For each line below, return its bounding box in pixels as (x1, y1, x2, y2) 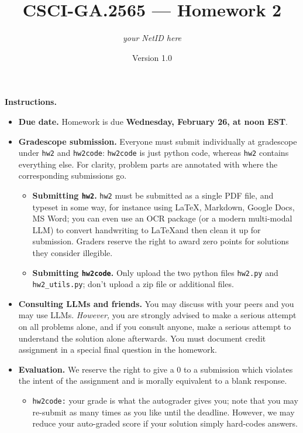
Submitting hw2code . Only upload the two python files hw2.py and (32, 266, 278, 278)
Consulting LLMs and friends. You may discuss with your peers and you (18, 297, 294, 309)
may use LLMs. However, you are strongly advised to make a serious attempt (18, 309, 297, 321)
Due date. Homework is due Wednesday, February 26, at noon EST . (18, 115, 288, 127)
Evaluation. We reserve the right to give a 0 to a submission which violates (18, 363, 293, 375)
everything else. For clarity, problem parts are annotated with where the (18, 158, 278, 170)
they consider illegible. (32, 246, 113, 258)
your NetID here (122, 32, 182, 44)
